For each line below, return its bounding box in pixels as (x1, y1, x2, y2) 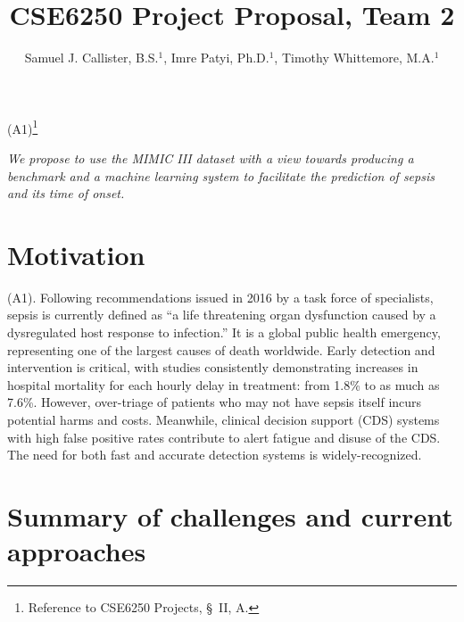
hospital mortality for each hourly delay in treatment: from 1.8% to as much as (7, 375, 440, 394)
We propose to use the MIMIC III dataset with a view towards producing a (7, 148, 414, 167)
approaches (7, 533, 146, 569)
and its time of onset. (7, 184, 125, 203)
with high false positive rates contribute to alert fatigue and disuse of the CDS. (7, 427, 441, 446)
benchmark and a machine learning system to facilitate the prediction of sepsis (7, 166, 435, 185)
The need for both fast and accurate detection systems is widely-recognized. (7, 445, 422, 464)
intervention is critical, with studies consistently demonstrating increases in (7, 358, 418, 377)
